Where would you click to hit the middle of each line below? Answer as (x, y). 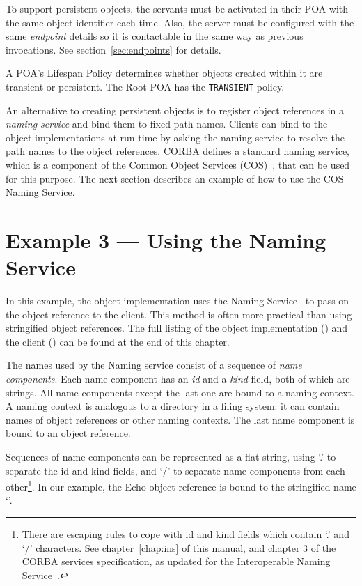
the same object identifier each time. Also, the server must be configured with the (180, 22)
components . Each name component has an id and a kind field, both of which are (178, 379)
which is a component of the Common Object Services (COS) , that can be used (178, 164)
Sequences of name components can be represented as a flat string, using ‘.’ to (171, 457)
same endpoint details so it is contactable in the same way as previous (155, 36)
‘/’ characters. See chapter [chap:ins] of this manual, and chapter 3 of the (179, 547)
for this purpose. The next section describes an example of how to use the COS (175, 178)
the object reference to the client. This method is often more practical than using (179, 314)
